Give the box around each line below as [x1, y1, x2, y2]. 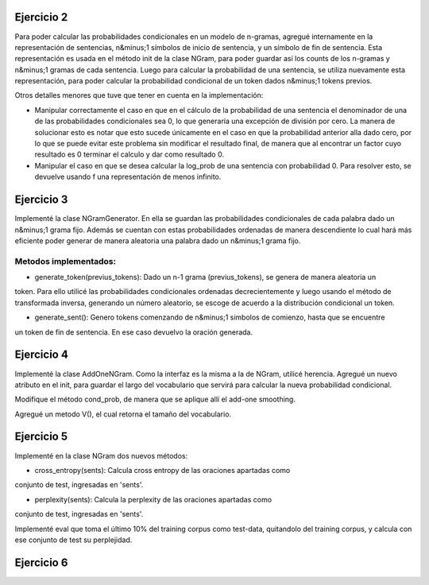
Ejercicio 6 [14, 556, 68, 569]
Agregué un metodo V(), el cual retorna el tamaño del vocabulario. [14, 409, 232, 419]
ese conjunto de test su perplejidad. [14, 535, 133, 544]
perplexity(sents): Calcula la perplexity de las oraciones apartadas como [34, 494, 272, 504]
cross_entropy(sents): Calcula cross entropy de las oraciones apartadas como [34, 465, 291, 475]
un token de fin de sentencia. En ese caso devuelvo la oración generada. [14, 327, 253, 337]
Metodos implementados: [14, 255, 117, 266]
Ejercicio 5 [14, 430, 68, 444]
